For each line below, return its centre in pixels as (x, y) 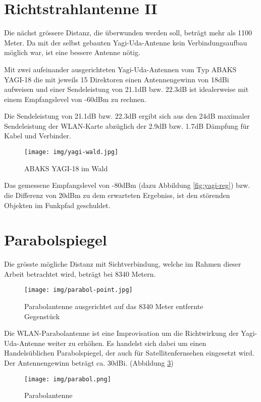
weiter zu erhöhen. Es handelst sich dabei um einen (127, 343)
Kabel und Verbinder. (38, 136)
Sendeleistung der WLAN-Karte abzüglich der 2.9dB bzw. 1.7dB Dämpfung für (127, 125)
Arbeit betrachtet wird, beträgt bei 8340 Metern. (80, 273)
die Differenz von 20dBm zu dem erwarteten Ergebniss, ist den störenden (117, 195)
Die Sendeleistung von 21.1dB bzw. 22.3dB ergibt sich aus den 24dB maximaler (127, 116)
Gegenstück (42, 316)
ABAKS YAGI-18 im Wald (66, 168)
